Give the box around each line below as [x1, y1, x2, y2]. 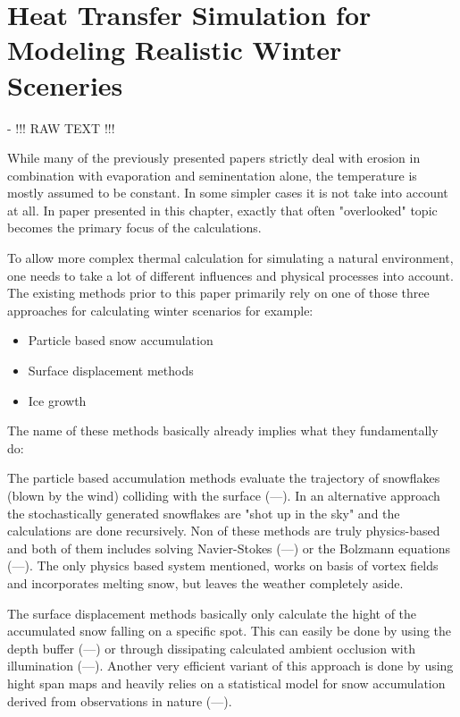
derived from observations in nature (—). [7, 691, 232, 710]
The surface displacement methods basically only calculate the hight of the [7, 603, 417, 622]
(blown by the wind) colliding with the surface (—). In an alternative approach [7, 486, 440, 504]
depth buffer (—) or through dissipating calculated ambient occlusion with [7, 638, 415, 657]
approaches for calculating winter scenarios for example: [7, 300, 314, 319]
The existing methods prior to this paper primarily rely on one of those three [7, 283, 430, 302]
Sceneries [7, 66, 123, 103]
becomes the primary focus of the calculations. [7, 218, 262, 237]
